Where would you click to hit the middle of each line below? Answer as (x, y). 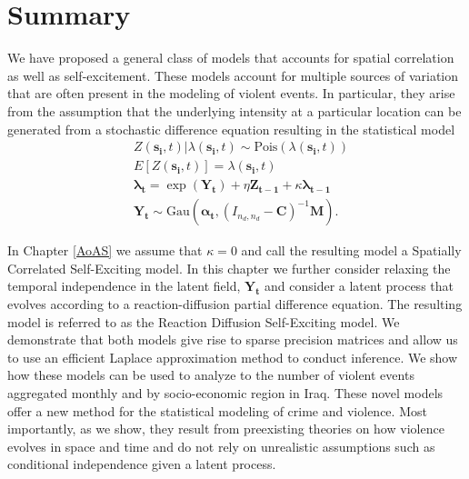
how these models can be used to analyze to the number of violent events (211, 375)
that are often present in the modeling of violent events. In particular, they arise (231, 93)
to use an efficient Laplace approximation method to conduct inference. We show (233, 357)
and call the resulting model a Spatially (351, 250)
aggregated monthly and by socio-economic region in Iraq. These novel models (225, 392)
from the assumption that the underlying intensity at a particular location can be (234, 110)
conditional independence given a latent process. (142, 464)
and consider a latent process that (359, 286)
